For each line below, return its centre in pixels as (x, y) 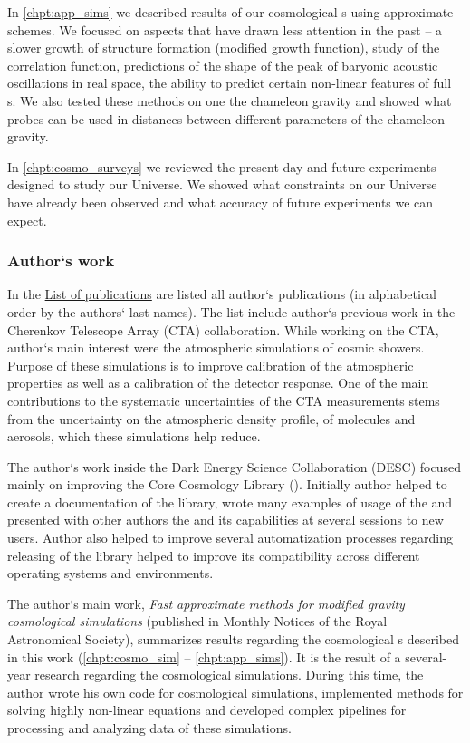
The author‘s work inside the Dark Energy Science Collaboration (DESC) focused (234, 466)
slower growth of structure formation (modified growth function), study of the (224, 48)
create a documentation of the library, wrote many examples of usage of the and (230, 502)
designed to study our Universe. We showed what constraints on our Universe (222, 184)
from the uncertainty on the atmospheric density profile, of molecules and (211, 418)
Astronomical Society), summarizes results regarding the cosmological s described (233, 639)
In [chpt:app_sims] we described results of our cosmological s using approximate (230, 12)
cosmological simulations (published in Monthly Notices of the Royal (197, 621)
